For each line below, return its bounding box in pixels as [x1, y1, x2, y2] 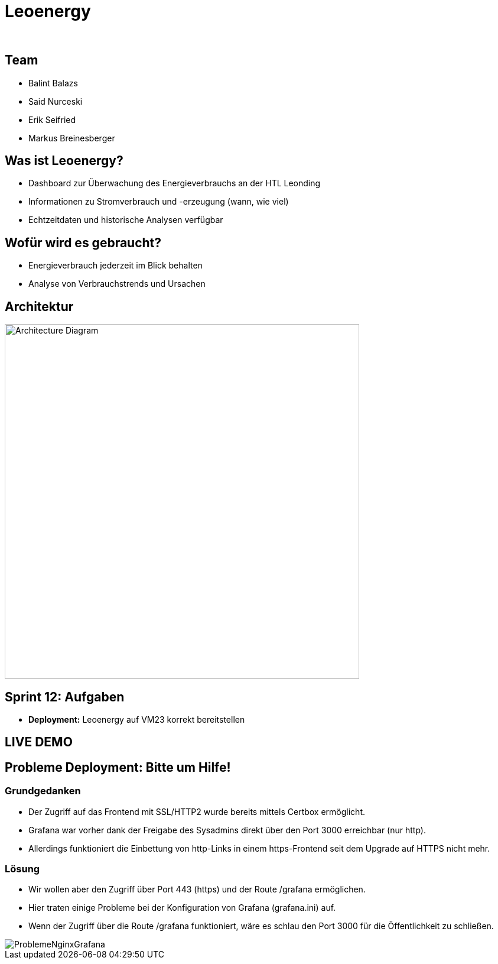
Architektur [5, 299, 74, 314]
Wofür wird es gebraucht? [5, 235, 162, 250]
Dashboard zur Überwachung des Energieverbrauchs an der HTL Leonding [28, 178, 321, 189]
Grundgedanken [5, 785, 81, 797]
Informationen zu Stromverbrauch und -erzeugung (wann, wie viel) [28, 196, 289, 207]
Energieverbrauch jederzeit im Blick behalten [28, 260, 203, 271]
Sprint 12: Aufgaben [5, 689, 125, 704]
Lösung [5, 862, 40, 875]
